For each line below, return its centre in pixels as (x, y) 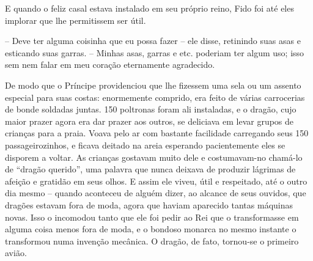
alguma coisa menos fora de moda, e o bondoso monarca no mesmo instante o (151, 229)
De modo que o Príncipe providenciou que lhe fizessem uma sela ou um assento (153, 85)
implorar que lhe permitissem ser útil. (75, 20)
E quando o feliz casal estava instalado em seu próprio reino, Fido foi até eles (149, 8)
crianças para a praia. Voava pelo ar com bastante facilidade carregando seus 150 (157, 133)
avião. (16, 253)
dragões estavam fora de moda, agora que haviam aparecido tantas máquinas (149, 204)
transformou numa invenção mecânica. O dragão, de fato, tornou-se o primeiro (152, 241)
